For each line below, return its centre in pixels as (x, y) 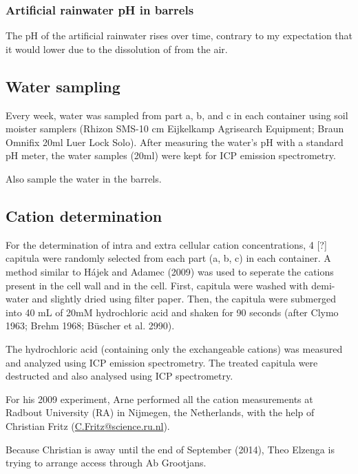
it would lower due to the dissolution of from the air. (117, 49)
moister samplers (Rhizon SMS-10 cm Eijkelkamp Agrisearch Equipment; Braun (175, 128)
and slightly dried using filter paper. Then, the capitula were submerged (184, 299)
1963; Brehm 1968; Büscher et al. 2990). (90, 326)
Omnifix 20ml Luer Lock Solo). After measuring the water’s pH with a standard (175, 142)
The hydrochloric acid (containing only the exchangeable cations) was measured (174, 348)
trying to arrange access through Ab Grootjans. (106, 463)
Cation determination (84, 215)
